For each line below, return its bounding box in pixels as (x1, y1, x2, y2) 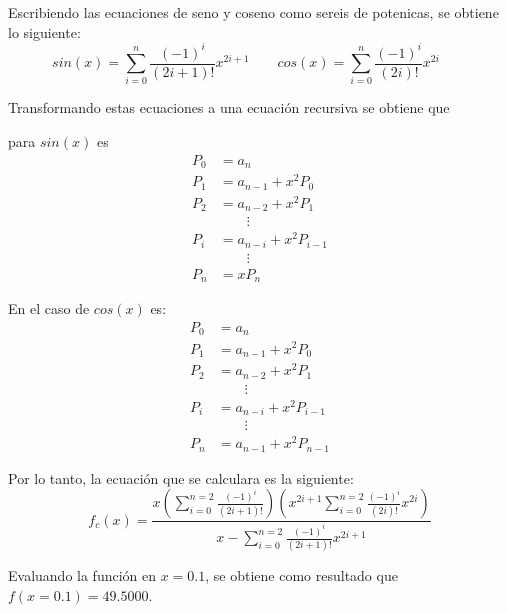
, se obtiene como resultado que (205, 565, 398, 586)
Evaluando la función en (8, 565, 157, 586)
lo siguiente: (8, 21, 81, 42)
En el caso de (8, 298, 90, 319)
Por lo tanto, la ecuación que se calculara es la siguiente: (8, 467, 354, 488)
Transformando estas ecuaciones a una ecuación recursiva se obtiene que (8, 97, 450, 118)
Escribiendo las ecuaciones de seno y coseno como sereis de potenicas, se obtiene (8, 2, 499, 22)
